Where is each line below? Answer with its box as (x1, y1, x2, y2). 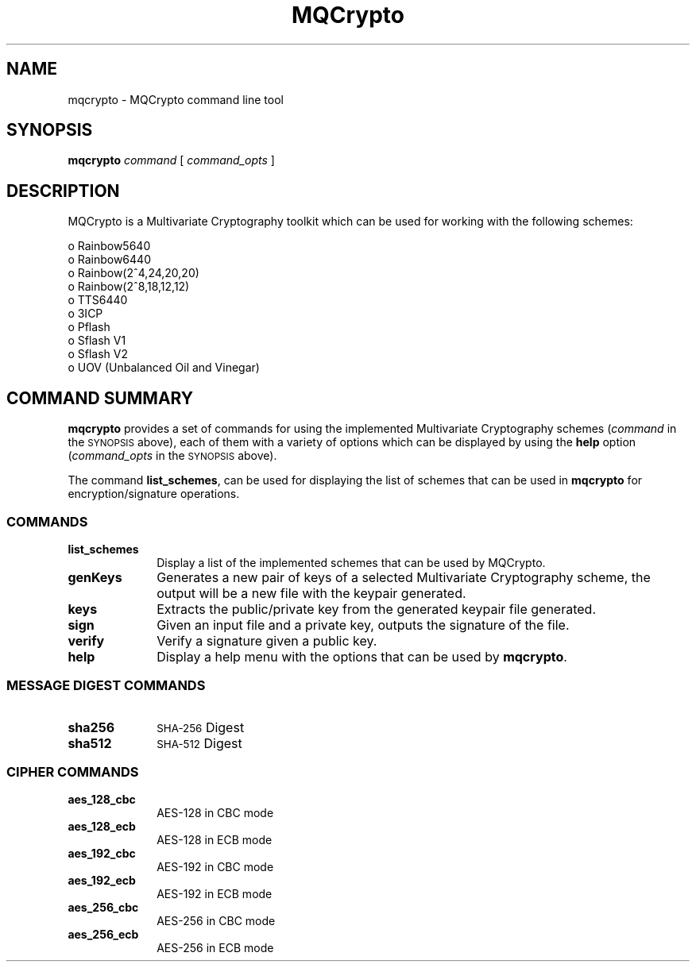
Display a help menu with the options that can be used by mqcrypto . (157, 648, 567, 665)
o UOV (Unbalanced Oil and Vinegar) (68, 361, 260, 375)
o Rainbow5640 (68, 239, 151, 253)
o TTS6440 (68, 293, 128, 307)
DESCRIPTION (6, 180, 120, 201)
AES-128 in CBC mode (157, 806, 274, 820)
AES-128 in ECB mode (157, 833, 273, 847)
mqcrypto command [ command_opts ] (68, 153, 275, 168)
